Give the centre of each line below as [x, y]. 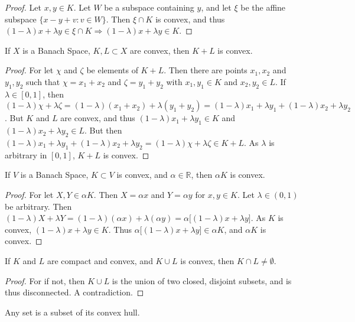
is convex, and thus [190, 19]
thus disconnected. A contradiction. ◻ [74, 292]
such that [43, 81]
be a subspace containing [149, 7]
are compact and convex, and [100, 260]
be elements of [112, 70]
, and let [216, 7]
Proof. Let [23, 7]
